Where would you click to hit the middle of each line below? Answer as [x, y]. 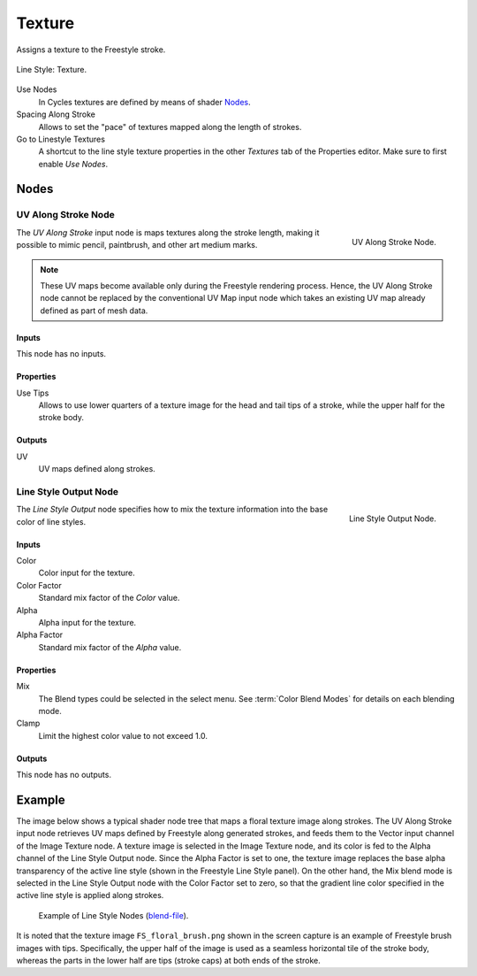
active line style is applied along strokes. [90, 895]
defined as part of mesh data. [94, 311]
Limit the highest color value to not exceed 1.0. [123, 735]
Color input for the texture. [87, 573]
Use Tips [33, 393]
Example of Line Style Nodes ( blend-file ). [114, 915]
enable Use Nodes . [73, 164]
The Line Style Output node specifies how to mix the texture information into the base [172, 510]
